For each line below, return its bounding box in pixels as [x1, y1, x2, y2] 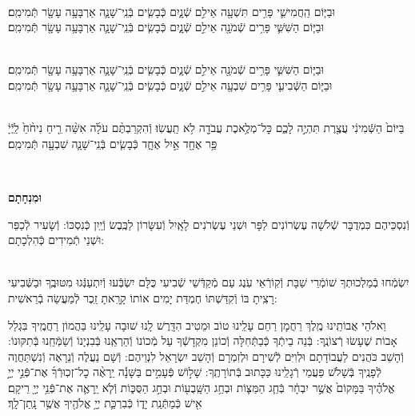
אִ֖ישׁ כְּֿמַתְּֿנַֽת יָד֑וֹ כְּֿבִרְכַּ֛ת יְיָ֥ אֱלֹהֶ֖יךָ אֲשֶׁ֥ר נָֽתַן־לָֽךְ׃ [8, 394, 202, 411]
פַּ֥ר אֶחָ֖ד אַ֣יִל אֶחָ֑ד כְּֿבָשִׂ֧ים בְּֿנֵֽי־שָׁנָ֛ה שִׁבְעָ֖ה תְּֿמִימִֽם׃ [8, 134, 217, 151]
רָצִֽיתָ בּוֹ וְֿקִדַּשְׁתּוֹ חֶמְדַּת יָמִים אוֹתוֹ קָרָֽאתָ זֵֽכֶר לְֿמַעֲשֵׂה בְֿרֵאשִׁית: [8, 289, 277, 306]
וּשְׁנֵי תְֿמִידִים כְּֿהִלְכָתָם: [8, 231, 105, 248]
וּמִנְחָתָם [8, 188, 42, 205]
